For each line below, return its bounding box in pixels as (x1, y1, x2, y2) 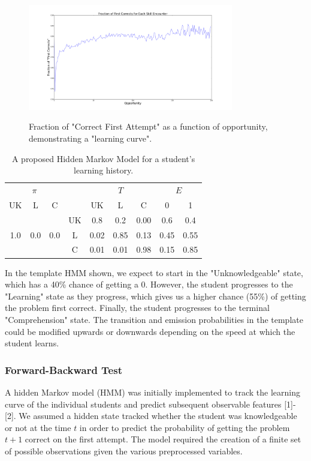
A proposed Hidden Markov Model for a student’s (11, 152, 195, 164)
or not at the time (5, 421, 71, 433)
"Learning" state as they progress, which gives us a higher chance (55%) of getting (5, 289, 306, 302)
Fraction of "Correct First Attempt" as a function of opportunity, (29, 120, 268, 133)
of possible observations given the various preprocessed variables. (5, 444, 243, 457)
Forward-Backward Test (5, 362, 122, 377)
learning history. (74, 164, 134, 176)
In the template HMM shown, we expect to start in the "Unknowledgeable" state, (5, 266, 303, 279)
